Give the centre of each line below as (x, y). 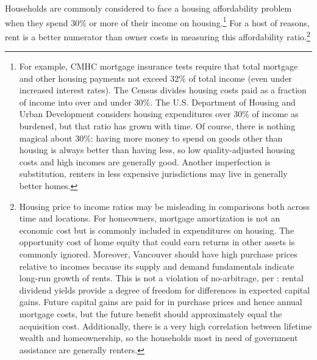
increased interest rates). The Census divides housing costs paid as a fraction (163, 90)
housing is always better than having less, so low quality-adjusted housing (157, 150)
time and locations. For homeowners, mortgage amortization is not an (150, 218)
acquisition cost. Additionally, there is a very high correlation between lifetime (166, 326)
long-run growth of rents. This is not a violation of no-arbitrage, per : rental (161, 278)
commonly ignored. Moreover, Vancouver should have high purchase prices (158, 254)
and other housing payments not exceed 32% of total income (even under (155, 78)
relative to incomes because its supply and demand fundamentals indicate (157, 266)
